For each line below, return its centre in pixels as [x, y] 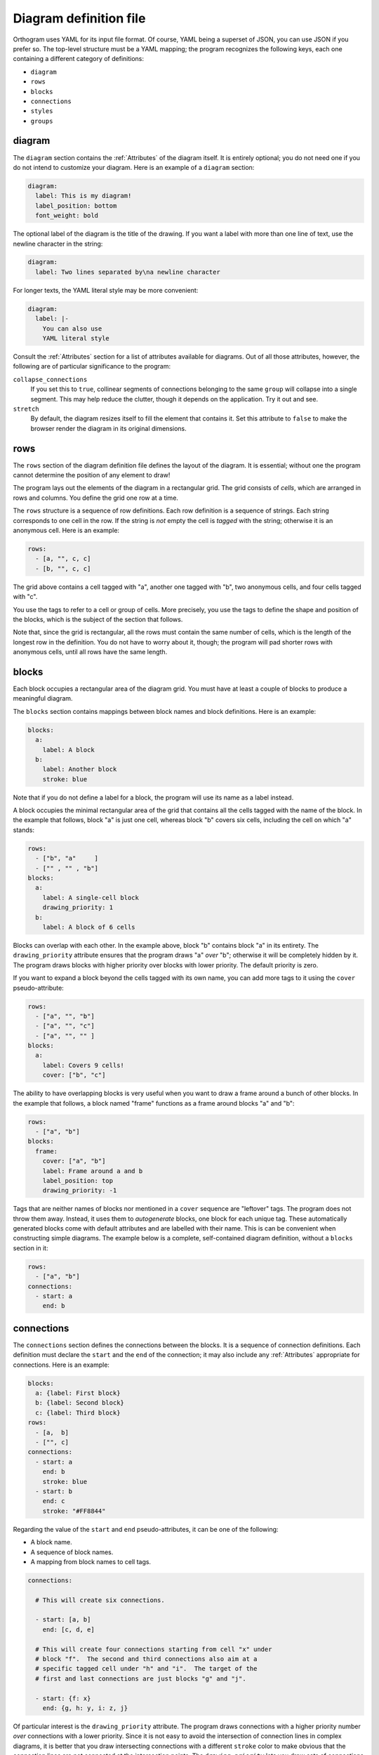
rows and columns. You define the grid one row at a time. [96, 498]
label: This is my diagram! [84, 196]
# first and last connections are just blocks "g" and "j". [141, 1678]
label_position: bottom [76, 206]
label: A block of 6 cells [89, 927]
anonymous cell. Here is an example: [66, 530]
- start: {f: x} [63, 1698]
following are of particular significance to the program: [92, 366]
